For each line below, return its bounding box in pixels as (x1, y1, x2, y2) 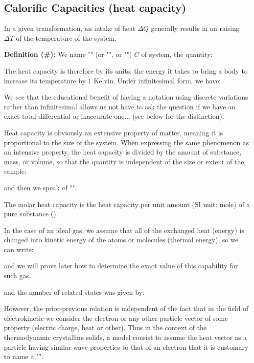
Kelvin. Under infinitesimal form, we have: (93, 75, 221, 85)
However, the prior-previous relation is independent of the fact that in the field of (4, 303, 249, 313)
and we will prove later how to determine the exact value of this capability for (4, 260, 238, 271)
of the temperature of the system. (16, 32, 117, 43)
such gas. (4, 270, 31, 281)
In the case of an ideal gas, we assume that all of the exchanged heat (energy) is (4, 225, 244, 235)
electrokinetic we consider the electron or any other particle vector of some (4, 312, 228, 323)
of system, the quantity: (141, 49, 213, 59)
